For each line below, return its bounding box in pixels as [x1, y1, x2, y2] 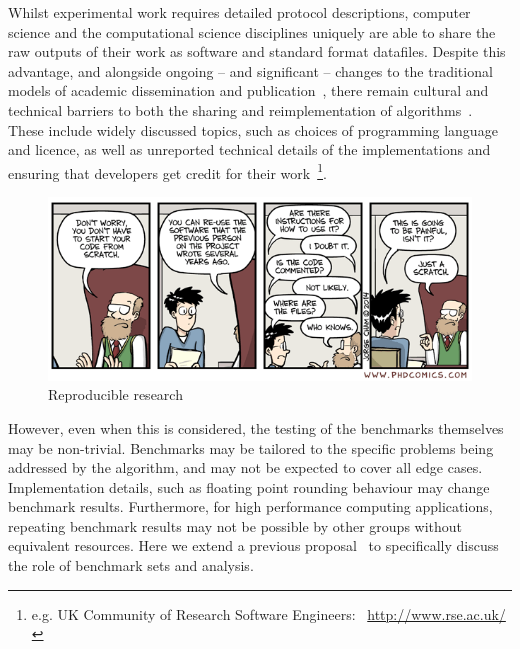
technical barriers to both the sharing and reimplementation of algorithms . [8, 99, 473, 120]
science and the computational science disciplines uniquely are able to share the [8, 21, 496, 42]
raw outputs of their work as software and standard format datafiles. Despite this [8, 41, 506, 62]
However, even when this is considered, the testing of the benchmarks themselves [8, 417, 504, 438]
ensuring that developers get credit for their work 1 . [8, 159, 327, 183]
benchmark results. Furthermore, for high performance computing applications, [8, 496, 493, 517]
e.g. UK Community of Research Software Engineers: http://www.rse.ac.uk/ [31, 603, 506, 624]
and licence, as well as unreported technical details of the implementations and [8, 139, 491, 160]
